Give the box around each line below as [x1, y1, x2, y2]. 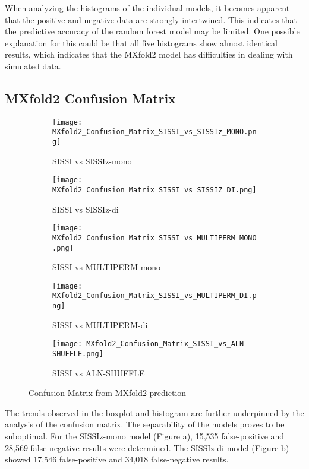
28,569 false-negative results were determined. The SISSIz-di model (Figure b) [5, 441, 289, 454]
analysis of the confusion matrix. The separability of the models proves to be [5, 418, 285, 430]
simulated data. [5, 59, 61, 72]
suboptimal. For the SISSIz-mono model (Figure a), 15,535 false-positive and [5, 430, 285, 442]
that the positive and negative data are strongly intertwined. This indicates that [5, 13, 298, 26]
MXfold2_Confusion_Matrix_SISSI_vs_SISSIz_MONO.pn [52, 128, 257, 137]
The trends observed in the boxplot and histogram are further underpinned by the [5, 406, 304, 419]
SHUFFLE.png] [52, 350, 103, 359]
